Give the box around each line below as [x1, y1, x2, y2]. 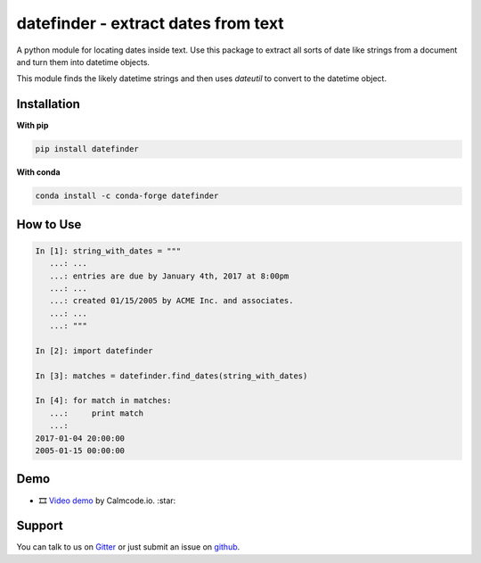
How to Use [16, 217, 82, 232]
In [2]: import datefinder [35, 345, 153, 356]
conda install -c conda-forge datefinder [35, 191, 219, 201]
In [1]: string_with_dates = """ [35, 245, 182, 256]
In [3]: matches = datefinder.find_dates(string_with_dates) [35, 370, 308, 381]
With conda [16, 167, 61, 178]
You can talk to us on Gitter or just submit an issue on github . [16, 542, 240, 552]
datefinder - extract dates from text [16, 13, 284, 33]
